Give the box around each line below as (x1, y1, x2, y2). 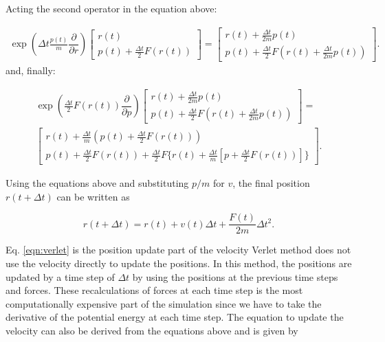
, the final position (232, 176, 310, 190)
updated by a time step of (5, 269, 115, 284)
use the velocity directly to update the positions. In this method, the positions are (5, 256, 352, 270)
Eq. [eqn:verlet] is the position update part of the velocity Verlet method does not (5, 242, 351, 257)
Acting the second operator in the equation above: (5, 1, 217, 15)
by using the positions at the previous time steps (132, 269, 338, 284)
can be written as (56, 189, 130, 203)
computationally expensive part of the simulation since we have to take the (5, 296, 322, 310)
